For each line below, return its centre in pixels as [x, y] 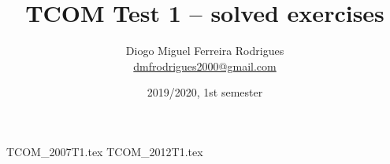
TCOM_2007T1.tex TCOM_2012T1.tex [105, 151]
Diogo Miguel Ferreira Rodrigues [205, 51]
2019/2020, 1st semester [205, 92]
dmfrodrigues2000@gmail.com [205, 66]
